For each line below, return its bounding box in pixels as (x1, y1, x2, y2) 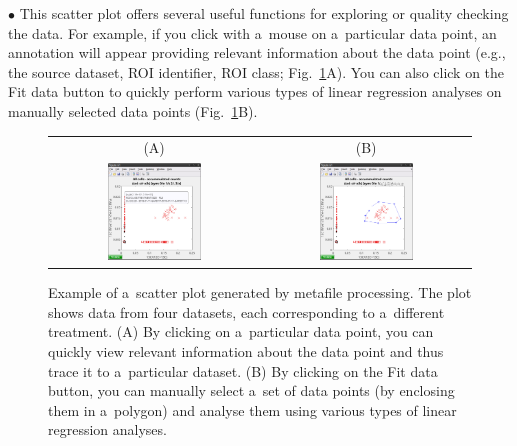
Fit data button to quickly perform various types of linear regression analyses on (8, 81, 502, 102)
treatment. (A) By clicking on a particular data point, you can (48, 321, 434, 342)
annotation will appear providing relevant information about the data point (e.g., (8, 42, 506, 63)
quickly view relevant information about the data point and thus (48, 340, 444, 361)
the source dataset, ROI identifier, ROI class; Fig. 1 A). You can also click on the (8, 61, 505, 82)
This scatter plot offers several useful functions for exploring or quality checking (19, 3, 509, 23)
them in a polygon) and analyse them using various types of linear (48, 399, 457, 420)
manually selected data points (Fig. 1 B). (8, 100, 258, 121)
